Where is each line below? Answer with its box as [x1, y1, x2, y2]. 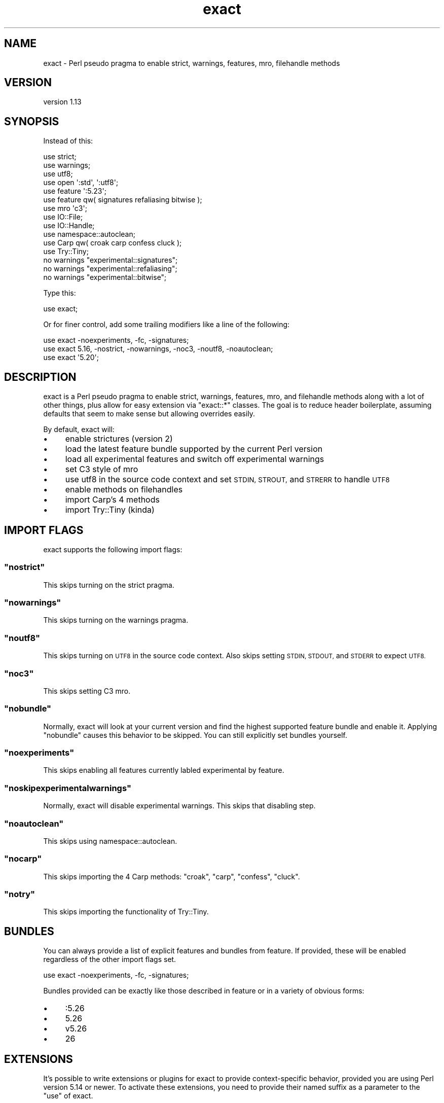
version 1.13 [43, 97, 82, 106]
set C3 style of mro [65, 464, 138, 475]
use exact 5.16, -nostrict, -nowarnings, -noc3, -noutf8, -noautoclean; [43, 344, 273, 353]
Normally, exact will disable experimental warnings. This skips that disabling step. [43, 801, 316, 810]
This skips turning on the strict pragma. [43, 580, 174, 589]
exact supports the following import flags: [43, 545, 182, 554]
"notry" [4, 889, 35, 900]
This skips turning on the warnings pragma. [43, 616, 189, 625]
